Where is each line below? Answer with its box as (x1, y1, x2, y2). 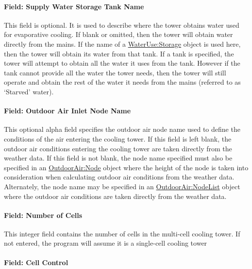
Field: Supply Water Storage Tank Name (4, 1, 144, 11)
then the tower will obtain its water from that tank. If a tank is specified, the (4, 48, 234, 58)
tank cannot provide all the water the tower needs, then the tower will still (4, 67, 226, 77)
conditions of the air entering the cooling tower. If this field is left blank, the (4, 133, 232, 143)
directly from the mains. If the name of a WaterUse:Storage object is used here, (4, 38, 241, 49)
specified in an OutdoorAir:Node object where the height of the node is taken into (4, 162, 249, 172)
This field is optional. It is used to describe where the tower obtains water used (4, 19, 239, 30)
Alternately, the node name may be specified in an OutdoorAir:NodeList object (4, 181, 240, 191)
